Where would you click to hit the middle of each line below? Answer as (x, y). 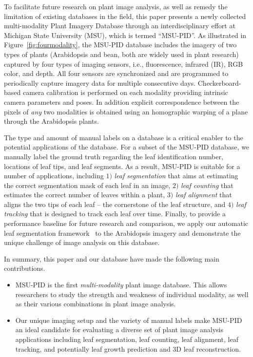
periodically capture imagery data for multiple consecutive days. (100, 83)
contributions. (25, 268)
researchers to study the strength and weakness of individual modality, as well (132, 294)
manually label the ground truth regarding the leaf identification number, (114, 156)
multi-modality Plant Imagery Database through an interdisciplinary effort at (120, 26)
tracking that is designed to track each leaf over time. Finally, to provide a (115, 214)
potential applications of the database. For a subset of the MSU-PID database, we (127, 147)
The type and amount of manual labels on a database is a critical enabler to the (124, 137)
